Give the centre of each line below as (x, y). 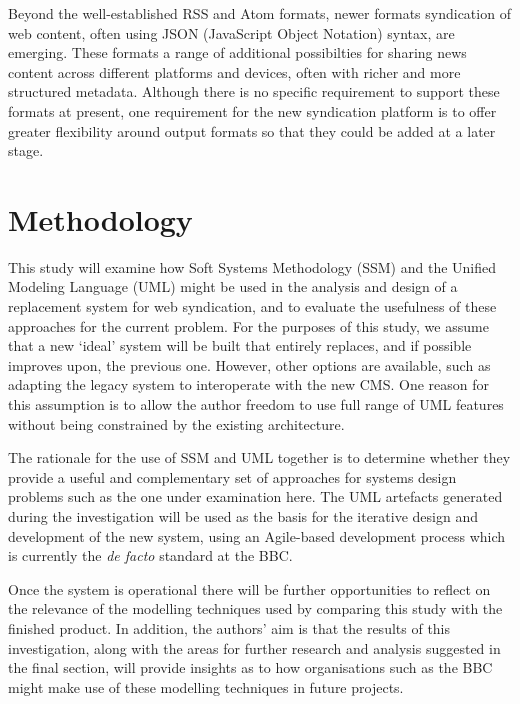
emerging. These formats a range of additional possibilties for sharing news (237, 52)
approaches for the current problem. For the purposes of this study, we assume (248, 325)
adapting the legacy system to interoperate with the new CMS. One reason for (249, 384)
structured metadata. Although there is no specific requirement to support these (254, 91)
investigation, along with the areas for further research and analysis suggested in (254, 647)
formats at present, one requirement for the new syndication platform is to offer (252, 110)
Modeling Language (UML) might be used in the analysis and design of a (233, 286)
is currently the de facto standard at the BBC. (150, 555)
